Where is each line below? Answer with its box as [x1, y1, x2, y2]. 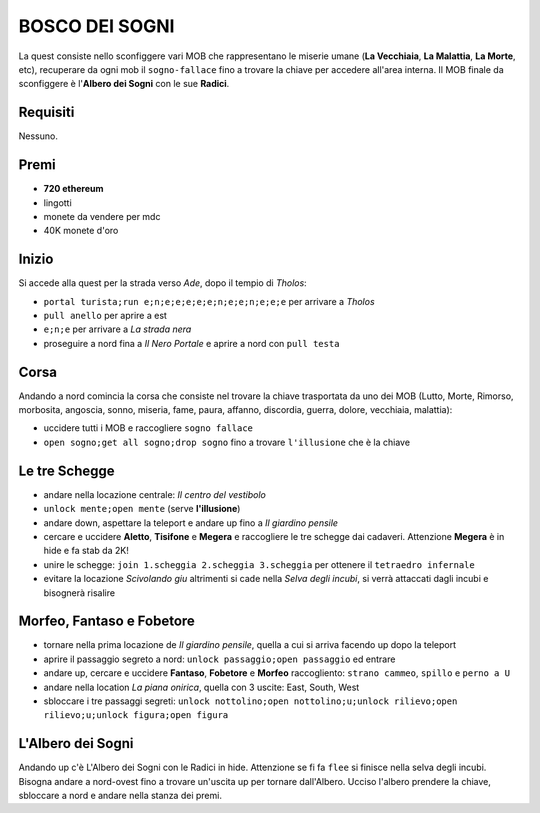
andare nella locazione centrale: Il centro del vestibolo [43, 488, 267, 500]
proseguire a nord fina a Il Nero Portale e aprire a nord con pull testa [43, 337, 340, 349]
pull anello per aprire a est [43, 310, 167, 321]
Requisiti [18, 104, 75, 121]
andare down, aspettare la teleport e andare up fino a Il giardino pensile [43, 516, 339, 529]
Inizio [18, 251, 54, 268]
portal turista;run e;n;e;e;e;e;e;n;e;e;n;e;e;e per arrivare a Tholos [43, 295, 375, 307]
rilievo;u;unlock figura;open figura [43, 710, 229, 721]
